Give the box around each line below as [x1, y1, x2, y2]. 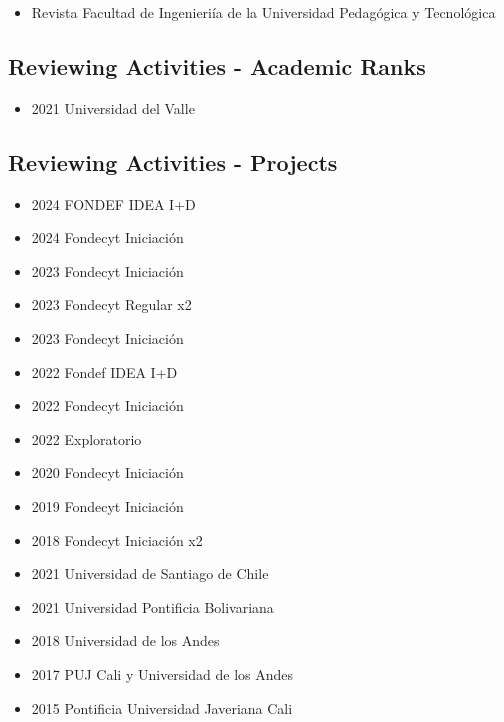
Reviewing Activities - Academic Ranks [8, 50, 426, 81]
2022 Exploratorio [31, 428, 142, 449]
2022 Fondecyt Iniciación [31, 395, 184, 416]
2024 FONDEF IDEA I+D [31, 193, 196, 214]
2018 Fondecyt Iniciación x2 [31, 529, 203, 550]
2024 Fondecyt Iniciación [31, 227, 184, 248]
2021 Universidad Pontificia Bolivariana [31, 596, 274, 617]
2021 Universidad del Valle [31, 97, 195, 118]
